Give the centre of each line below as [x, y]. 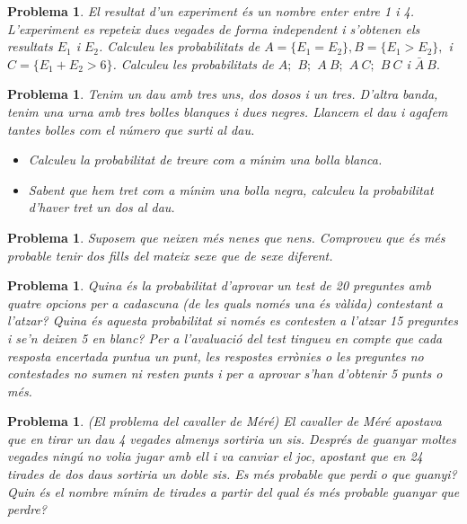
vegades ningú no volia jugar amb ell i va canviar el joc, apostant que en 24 [215, 456]
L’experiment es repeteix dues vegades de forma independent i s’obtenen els [214, 28]
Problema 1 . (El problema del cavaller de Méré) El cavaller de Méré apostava [225, 421]
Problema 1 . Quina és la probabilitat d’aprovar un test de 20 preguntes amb [219, 285]
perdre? [27, 509]
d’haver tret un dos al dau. [101, 207]
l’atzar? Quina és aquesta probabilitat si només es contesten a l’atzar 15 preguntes [233, 320]
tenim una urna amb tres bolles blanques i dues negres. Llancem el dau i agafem [228, 111]
